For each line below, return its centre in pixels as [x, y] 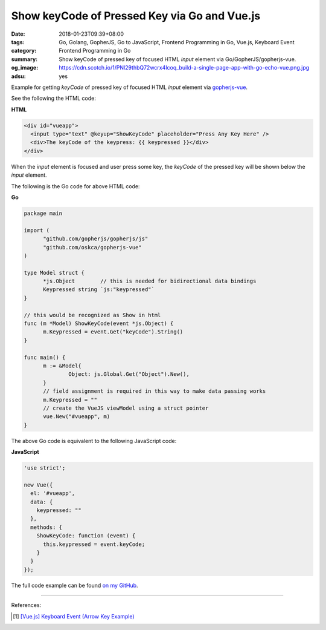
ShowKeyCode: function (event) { [86, 536]
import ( [37, 230]
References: [26, 605]
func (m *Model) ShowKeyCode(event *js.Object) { [99, 323]
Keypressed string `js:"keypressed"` [99, 290]
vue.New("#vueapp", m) [77, 417]
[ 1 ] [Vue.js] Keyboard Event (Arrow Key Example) [74, 616]
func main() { [45, 357]
